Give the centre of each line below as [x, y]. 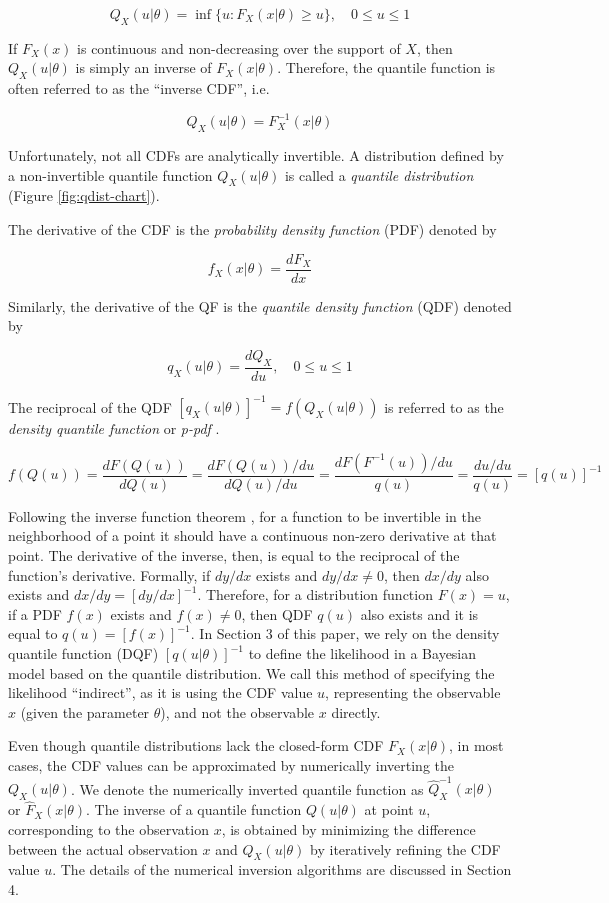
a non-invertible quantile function [110, 174]
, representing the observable [413, 692]
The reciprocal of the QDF [90, 406]
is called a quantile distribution [379, 174]
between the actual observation [103, 848]
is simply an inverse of [143, 67]
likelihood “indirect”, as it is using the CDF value [160, 692]
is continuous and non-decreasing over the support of [239, 47]
